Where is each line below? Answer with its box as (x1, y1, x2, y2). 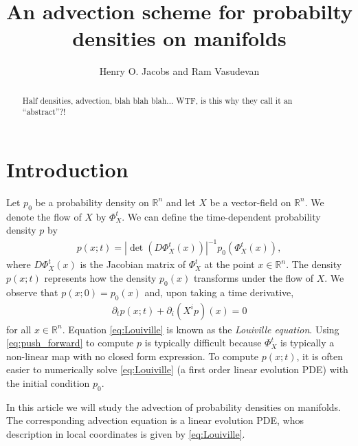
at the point (204, 257, 255, 271)
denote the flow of (6, 209, 82, 223)
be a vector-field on (210, 194, 291, 209)
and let (166, 194, 196, 209)
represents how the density (44, 271, 157, 285)
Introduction (6, 155, 128, 183)
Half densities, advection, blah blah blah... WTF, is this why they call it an (22, 94, 293, 106)
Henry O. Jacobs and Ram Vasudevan (99, 64, 260, 78)
